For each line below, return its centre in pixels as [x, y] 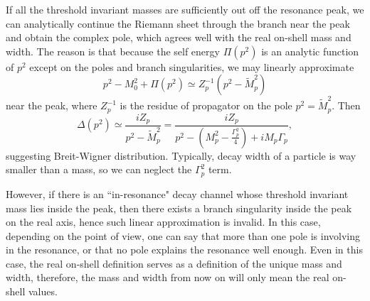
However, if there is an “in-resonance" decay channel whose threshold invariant [177, 193]
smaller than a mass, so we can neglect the [99, 169]
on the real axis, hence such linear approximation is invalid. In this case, [163, 222]
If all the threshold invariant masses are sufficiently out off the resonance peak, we [185, 9]
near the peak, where [52, 105]
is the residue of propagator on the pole [206, 105]
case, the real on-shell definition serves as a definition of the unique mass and [174, 263]
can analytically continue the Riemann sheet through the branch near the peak [178, 23]
